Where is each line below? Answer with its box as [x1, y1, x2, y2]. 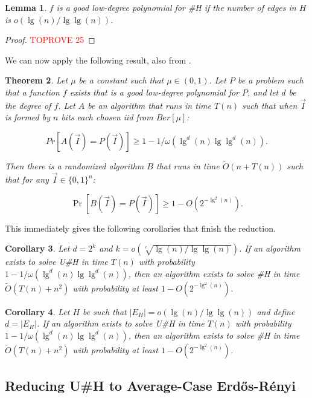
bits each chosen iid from [61, 111, 153, 123]
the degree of [5, 99, 51, 111]
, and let [247, 85, 279, 98]
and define [256, 305, 295, 318]
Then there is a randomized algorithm [5, 160, 144, 172]
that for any [5, 173, 49, 185]
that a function [5, 85, 60, 98]
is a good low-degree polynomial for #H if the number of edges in [56, 1, 296, 13]
